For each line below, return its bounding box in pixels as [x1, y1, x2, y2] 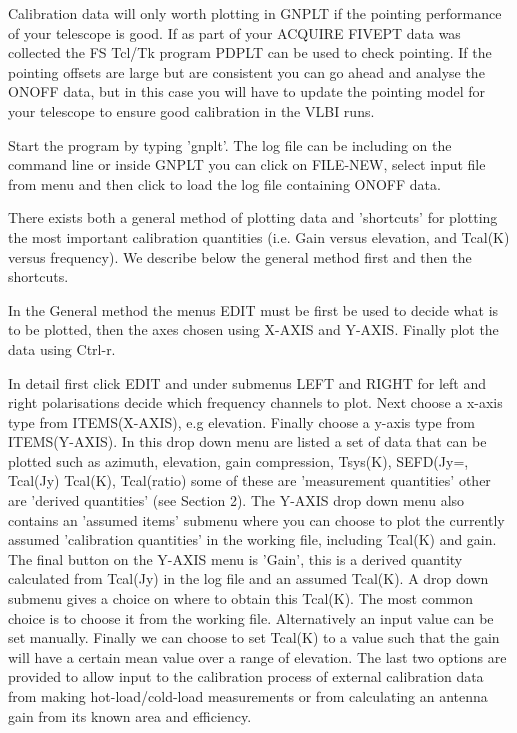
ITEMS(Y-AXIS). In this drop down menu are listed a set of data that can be [8, 431, 487, 452]
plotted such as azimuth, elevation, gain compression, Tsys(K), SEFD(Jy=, [8, 450, 469, 471]
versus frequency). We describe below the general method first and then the [8, 246, 472, 267]
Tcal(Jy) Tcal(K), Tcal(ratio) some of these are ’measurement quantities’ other [8, 470, 491, 491]
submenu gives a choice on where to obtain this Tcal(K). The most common [8, 588, 474, 609]
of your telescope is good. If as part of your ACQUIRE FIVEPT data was [8, 22, 461, 43]
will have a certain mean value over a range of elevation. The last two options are [8, 646, 507, 667]
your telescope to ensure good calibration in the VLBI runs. [8, 100, 375, 121]
